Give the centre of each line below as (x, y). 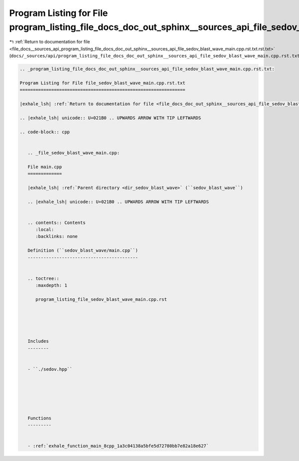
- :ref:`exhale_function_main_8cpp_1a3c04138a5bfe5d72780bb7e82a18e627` (118, 446)
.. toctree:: (44, 278)
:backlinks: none (57, 236)
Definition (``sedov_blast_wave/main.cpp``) (83, 250)
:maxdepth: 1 (51, 285)
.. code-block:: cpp (45, 132)
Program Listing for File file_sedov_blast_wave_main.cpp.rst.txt (102, 83)
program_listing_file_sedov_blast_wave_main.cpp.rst (101, 299)
